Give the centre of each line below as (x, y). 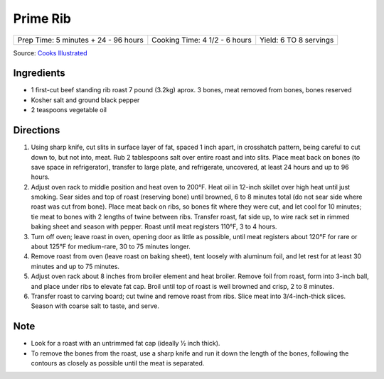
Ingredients (39, 73)
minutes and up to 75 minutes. (75, 266)
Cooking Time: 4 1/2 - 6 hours (202, 40)
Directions (37, 130)
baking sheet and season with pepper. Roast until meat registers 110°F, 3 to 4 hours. (154, 226)
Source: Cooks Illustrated (50, 53)
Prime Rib (42, 18)
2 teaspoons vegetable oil (69, 110)
